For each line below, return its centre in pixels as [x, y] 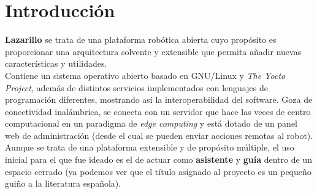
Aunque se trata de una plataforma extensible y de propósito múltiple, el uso [150, 147]
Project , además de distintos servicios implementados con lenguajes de [136, 87]
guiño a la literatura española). [63, 183]
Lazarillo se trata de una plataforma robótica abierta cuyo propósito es [141, 39]
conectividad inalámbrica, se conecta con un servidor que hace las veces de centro [158, 111]
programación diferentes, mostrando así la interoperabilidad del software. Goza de [159, 99]
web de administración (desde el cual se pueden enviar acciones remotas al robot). [159, 135]
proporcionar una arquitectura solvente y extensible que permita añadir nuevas [153, 51]
